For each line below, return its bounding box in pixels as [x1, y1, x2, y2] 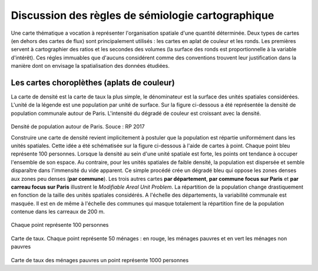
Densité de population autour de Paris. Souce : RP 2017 [11, 123, 145, 130]
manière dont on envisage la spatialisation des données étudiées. [11, 62, 170, 70]
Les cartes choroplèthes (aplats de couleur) [11, 77, 175, 88]
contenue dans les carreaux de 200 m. [11, 208, 105, 215]
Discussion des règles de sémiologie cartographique [11, 9, 274, 22]
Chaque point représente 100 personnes [11, 222, 109, 229]
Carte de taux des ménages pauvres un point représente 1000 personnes [11, 256, 189, 263]
